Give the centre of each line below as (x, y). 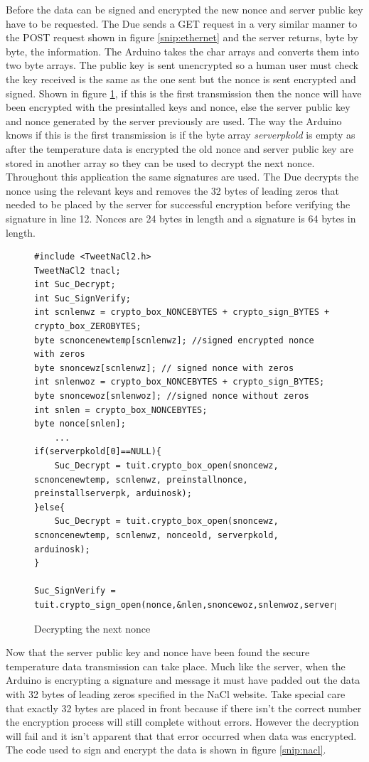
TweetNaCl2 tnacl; (77, 270)
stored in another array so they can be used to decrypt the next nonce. (160, 162)
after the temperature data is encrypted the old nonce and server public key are (180, 148)
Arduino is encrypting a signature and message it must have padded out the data (183, 680)
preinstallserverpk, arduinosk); (113, 494)
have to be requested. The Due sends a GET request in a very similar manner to (182, 23)
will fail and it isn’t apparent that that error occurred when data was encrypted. (181, 735)
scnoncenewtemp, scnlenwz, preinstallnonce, (141, 479)
